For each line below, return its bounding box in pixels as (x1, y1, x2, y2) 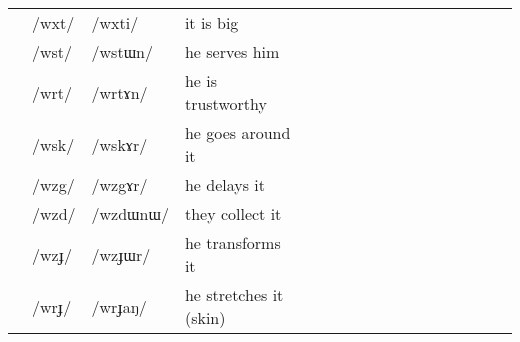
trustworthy (184, 92, 267, 115)
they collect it (184, 202, 282, 225)
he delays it (184, 173, 265, 196)
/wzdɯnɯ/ (91, 202, 169, 225)
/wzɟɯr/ (91, 242, 151, 266)
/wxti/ (91, 11, 139, 34)
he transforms (184, 231, 281, 254)
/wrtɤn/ (91, 80, 148, 104)
